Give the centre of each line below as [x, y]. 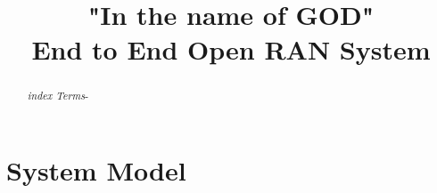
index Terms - [58, 96]
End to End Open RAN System [231, 49]
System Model [96, 170]
